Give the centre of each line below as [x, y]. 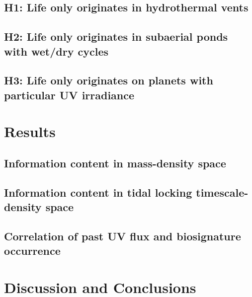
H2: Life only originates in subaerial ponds [116, 37]
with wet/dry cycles [56, 51]
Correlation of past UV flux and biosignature [123, 236]
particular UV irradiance [69, 95]
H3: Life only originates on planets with [109, 80]
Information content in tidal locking [98, 192]
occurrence [32, 251]
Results [30, 131]
